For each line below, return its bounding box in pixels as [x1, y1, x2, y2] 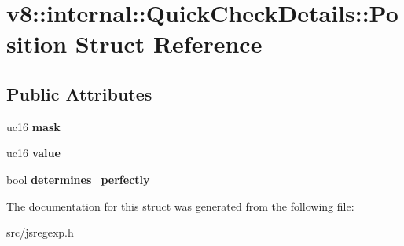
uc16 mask [6, 118, 61, 134]
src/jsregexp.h [6, 224, 74, 240]
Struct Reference [75, 28, 263, 60]
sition [6, 28, 68, 60]
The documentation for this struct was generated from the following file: [6, 197, 354, 214]
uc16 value [6, 145, 61, 161]
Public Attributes [6, 81, 152, 105]
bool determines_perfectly [6, 171, 150, 187]
